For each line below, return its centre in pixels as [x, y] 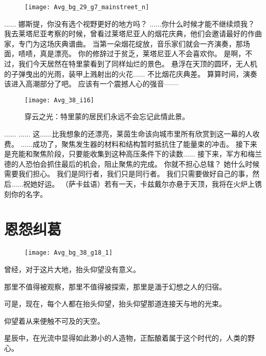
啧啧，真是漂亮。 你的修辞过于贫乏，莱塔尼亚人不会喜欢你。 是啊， [132, 53]
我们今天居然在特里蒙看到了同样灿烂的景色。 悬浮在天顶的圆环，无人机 [138, 64]
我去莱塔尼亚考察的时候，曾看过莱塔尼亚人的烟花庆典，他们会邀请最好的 [126, 34]
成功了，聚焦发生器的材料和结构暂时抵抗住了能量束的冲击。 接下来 [145, 143]
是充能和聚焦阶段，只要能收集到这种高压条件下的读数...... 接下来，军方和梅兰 [133, 154]
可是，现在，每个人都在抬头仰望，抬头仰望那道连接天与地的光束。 [115, 304]
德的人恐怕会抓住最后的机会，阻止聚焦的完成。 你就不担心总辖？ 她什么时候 [132, 163]
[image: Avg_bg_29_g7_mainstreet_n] [87, 7]
